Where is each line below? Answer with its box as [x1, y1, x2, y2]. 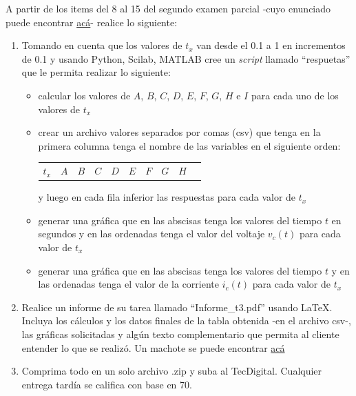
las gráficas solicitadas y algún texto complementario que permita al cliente [21, 326, 339, 341]
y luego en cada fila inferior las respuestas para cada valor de [38, 190, 296, 204]
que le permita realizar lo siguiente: [21, 65, 171, 79]
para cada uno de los [251, 88, 339, 102]
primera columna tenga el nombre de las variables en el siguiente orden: [38, 138, 341, 152]
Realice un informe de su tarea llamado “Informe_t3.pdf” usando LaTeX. [21, 299, 333, 314]
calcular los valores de [38, 88, 131, 102]
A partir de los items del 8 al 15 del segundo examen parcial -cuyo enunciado [6, 1, 331, 15]
